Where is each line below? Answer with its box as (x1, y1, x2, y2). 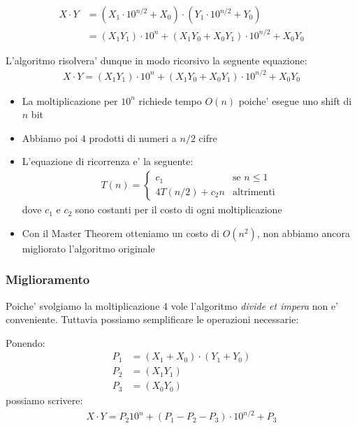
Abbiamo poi (22, 130, 78, 145)
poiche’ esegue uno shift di (238, 93, 352, 108)
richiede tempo (138, 93, 202, 108)
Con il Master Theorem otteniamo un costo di (22, 225, 219, 240)
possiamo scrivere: (6, 393, 83, 408)
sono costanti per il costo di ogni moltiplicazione (75, 202, 282, 217)
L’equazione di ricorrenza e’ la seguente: (22, 154, 194, 169)
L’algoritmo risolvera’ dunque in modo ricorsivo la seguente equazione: (6, 52, 307, 67)
